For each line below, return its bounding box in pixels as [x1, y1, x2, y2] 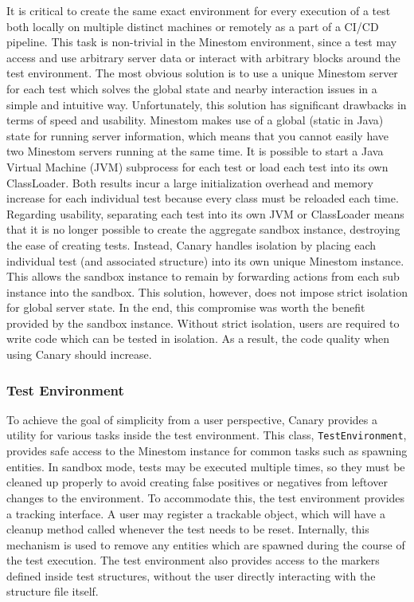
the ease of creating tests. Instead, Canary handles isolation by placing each [6, 236, 377, 253]
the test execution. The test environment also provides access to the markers [6, 552, 380, 569]
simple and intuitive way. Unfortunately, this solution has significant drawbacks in [6, 96, 407, 112]
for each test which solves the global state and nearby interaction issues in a [6, 80, 377, 96]
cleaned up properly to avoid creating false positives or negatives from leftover [6, 474, 388, 490]
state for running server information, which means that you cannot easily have [6, 127, 389, 144]
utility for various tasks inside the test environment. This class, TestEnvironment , [6, 427, 407, 443]
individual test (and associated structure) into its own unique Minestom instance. [6, 252, 404, 269]
